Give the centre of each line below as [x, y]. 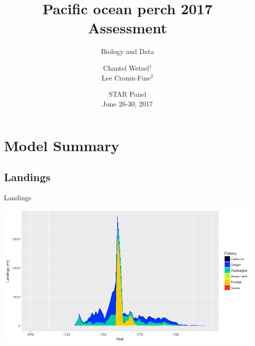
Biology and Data [127, 51]
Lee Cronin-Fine [126, 77]
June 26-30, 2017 [127, 103]
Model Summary [62, 146]
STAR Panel [127, 94]
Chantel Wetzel [126, 67]
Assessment [127, 28]
